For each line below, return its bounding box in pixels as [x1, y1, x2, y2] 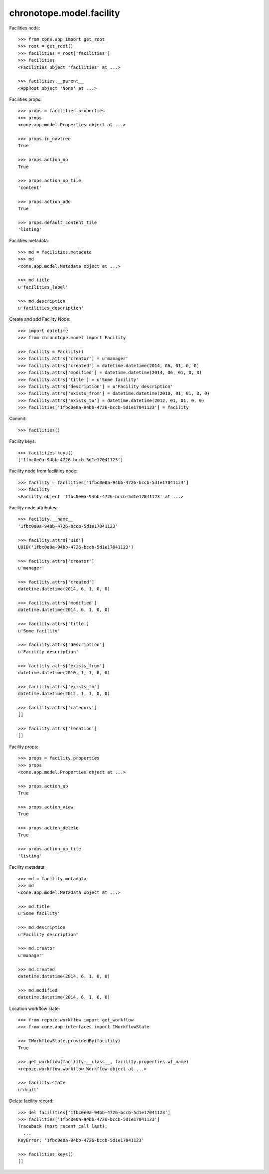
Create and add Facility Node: [9, 316, 71, 322]
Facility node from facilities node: [9, 468, 78, 474]
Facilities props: [9, 96, 42, 102]
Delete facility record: [9, 1098, 54, 1104]
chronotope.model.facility [9, 7, 121, 18]
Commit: [9, 415, 27, 421]
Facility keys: [9, 438, 36, 444]
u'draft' [18, 1087, 39, 1092]
